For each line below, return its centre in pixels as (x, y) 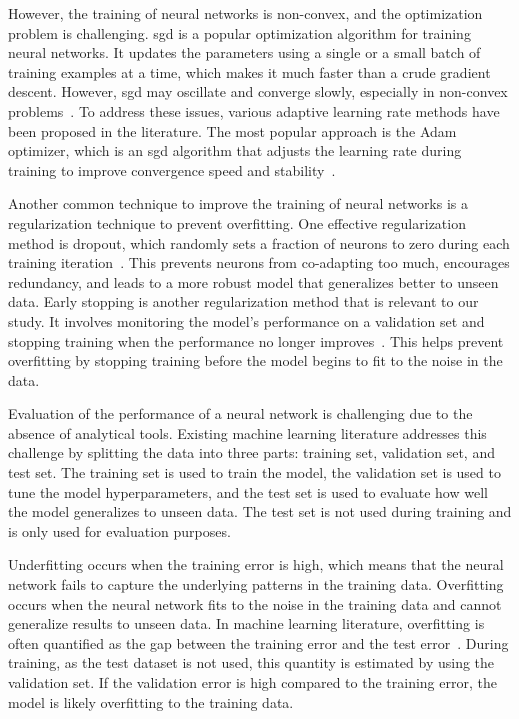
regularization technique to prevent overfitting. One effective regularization (237, 222)
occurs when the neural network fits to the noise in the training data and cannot (255, 603)
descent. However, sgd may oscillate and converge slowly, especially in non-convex (258, 91)
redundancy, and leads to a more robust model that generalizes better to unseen (253, 281)
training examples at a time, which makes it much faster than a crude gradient (249, 71)
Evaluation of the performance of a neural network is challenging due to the (240, 413)
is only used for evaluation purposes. (119, 530)
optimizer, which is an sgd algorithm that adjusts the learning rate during (235, 150)
